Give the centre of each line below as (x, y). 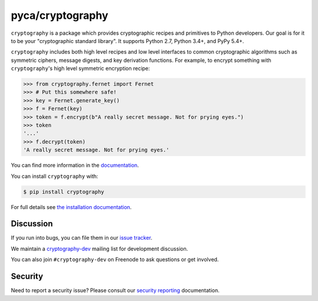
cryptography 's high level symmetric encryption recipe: (80, 68)
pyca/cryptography (59, 15)
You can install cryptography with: (54, 176)
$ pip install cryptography (64, 192)
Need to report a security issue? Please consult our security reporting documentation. (115, 290)
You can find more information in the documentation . (75, 166)
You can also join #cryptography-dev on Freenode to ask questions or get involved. (115, 260)
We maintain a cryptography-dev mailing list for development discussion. (100, 249)
